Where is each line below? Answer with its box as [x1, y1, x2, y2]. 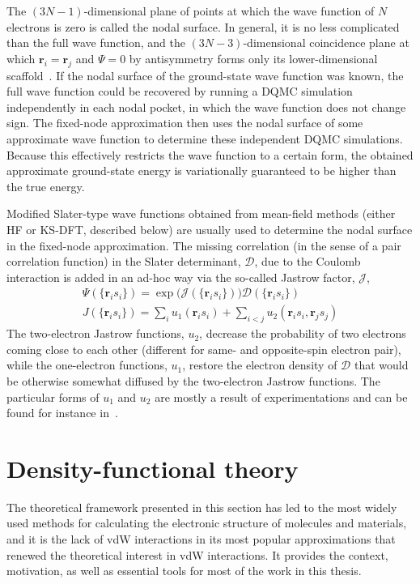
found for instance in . [6, 404, 118, 421]
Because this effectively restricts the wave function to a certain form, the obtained [6, 146, 414, 163]
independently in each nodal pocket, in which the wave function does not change [6, 98, 406, 115]
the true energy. [6, 177, 85, 194]
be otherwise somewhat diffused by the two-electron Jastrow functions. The [6, 372, 380, 389]
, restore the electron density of [182, 356, 337, 373]
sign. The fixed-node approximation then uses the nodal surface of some [6, 114, 363, 131]
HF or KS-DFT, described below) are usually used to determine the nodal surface [6, 220, 413, 237]
